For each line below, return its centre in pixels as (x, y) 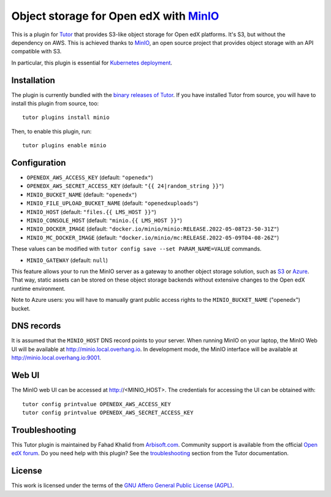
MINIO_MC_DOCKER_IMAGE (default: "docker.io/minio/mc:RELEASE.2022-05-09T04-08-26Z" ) (153, 237)
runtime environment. (38, 288)
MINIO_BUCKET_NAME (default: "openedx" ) (82, 195)
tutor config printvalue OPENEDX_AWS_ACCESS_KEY (97, 404)
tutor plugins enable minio (64, 145)
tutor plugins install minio (66, 118)
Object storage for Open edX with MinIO (115, 16)
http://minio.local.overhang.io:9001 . (56, 358)
